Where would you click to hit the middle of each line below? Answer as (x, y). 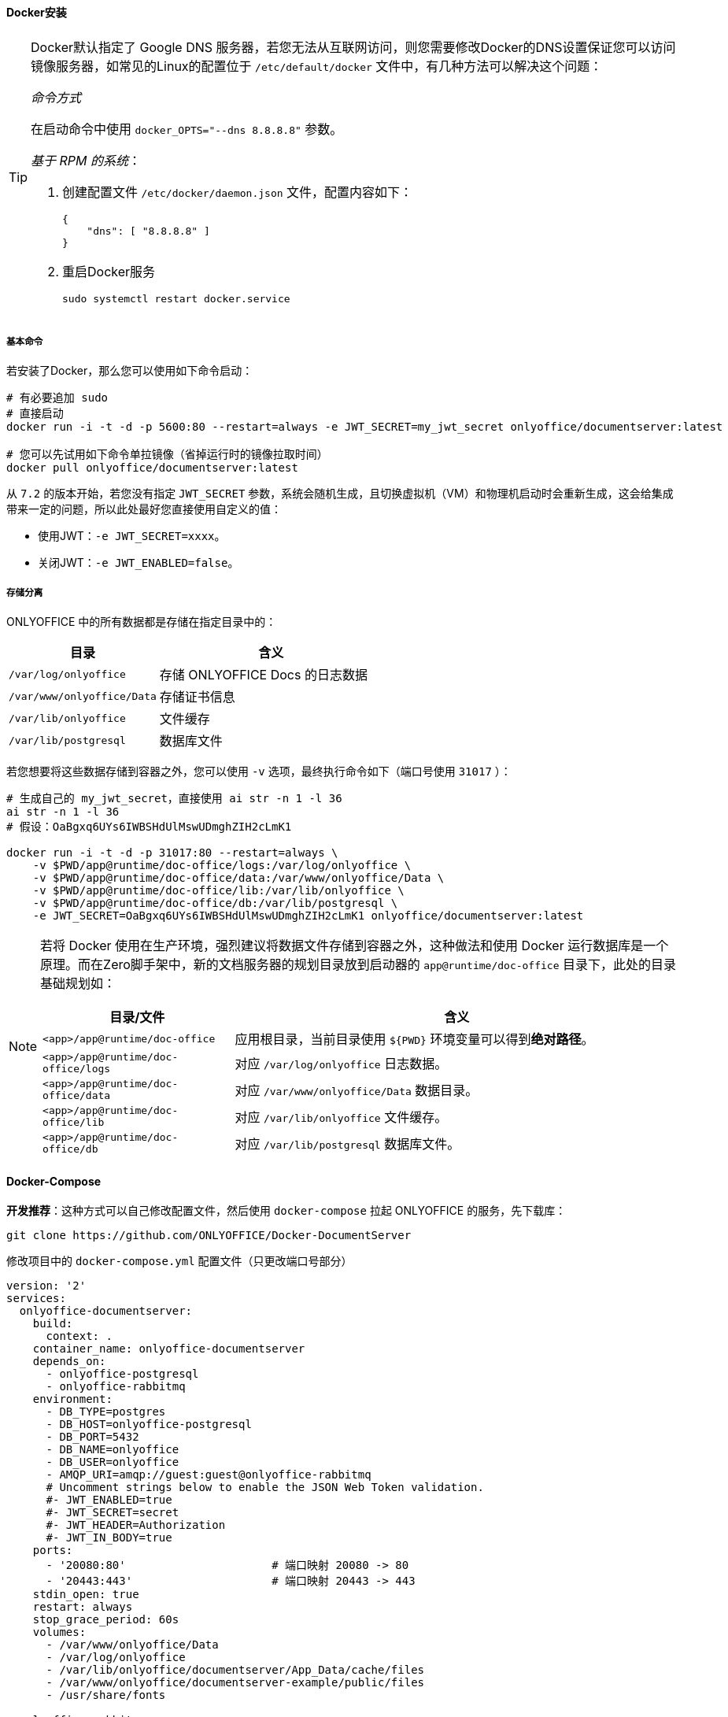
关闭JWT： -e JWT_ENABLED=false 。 (139, 563)
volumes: (59, 1632)
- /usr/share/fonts (106, 1695)
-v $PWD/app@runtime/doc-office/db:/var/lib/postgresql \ (215, 903)
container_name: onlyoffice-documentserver (169, 1349)
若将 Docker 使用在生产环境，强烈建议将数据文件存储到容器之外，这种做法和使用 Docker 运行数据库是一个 (355, 946)
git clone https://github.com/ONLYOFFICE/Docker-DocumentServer (209, 1236)
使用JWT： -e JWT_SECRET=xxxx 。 (132, 536)
